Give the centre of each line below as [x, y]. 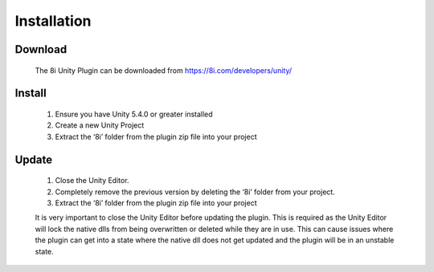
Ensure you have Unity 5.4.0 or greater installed [134, 114]
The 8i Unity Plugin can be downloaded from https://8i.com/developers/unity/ [164, 70]
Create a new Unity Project [100, 125]
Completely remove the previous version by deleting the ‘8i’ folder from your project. [195, 192]
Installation [53, 21]
